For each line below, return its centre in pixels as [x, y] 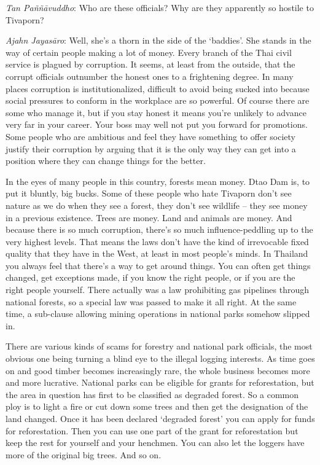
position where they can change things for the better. [106, 161]
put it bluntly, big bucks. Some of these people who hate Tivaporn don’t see [149, 193]
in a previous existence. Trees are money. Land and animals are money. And [149, 217]
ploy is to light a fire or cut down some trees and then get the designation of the [157, 406]
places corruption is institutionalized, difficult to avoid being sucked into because [158, 88]
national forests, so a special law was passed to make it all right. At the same [151, 301]
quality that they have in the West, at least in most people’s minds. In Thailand [157, 253]
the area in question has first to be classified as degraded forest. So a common [152, 394]
